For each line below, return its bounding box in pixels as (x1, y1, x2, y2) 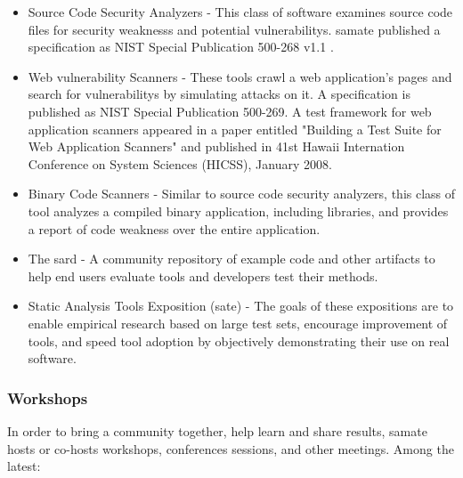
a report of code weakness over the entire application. (28, 219, 321, 238)
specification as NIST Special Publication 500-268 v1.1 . (28, 37, 334, 56)
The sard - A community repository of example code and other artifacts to (28, 249, 435, 268)
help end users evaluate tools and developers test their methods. (28, 266, 378, 285)
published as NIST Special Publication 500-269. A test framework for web (28, 101, 432, 120)
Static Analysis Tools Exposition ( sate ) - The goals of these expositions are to (28, 296, 454, 315)
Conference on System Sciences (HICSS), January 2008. (28, 154, 332, 173)
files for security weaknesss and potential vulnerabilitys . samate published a (28, 20, 441, 38)
